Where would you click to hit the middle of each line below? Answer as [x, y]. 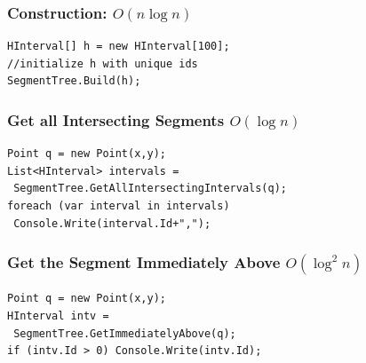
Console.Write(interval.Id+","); [112, 223]
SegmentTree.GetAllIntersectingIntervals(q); [150, 189]
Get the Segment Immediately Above [144, 262]
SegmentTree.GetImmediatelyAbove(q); [125, 333]
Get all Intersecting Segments [116, 119]
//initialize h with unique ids [103, 63]
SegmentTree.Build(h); [74, 81]
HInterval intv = [58, 316]
